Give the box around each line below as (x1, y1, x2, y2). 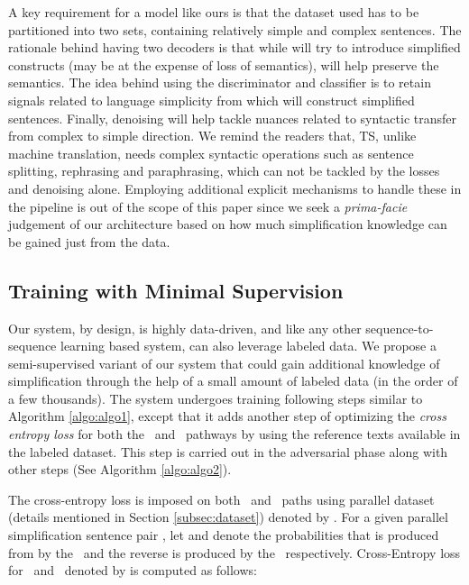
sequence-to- (365, 318, 434, 337)
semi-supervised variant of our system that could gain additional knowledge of (8, 353, 440, 372)
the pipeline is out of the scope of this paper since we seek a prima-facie (8, 197, 408, 215)
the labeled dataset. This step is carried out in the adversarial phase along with (8, 442, 448, 461)
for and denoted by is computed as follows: (8, 561, 257, 580)
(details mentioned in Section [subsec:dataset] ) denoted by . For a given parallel (8, 507, 448, 526)
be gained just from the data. (8, 232, 170, 251)
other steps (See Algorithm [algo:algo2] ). (8, 460, 232, 479)
